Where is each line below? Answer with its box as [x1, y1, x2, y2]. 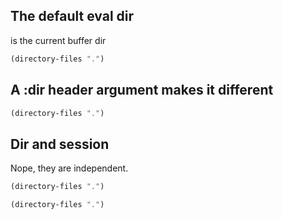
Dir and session [10, 135, 110, 153]
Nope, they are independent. [10, 162, 129, 174]
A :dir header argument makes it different [10, 82, 274, 99]
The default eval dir [10, 8, 135, 25]
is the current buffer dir [10, 34, 107, 46]
